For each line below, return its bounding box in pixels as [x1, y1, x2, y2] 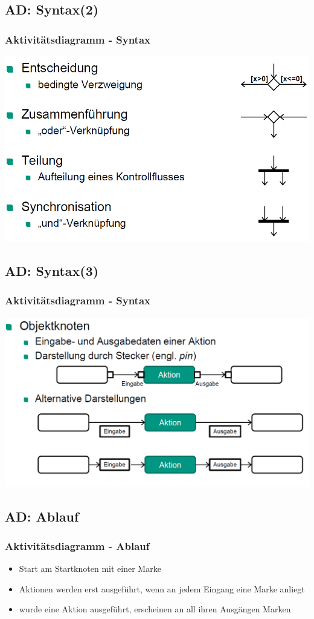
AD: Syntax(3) [5, 261, 99, 280]
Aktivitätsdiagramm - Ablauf [5, 538, 150, 553]
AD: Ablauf [5, 506, 79, 525]
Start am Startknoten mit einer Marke [19, 562, 161, 575]
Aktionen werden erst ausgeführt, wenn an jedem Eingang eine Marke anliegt [19, 582, 305, 595]
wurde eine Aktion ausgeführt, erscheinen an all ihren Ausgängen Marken [19, 603, 291, 615]
